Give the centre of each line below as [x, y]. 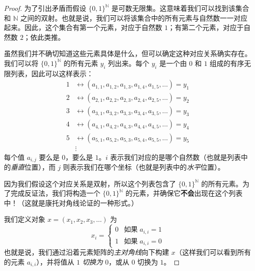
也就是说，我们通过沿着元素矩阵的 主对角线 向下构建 [86, 252]
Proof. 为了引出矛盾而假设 [45, 8]
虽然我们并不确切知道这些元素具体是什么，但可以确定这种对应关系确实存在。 [128, 53]
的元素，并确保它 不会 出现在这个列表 [184, 193]
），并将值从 [56, 262]
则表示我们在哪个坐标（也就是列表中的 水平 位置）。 [144, 167]
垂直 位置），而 [33, 167]
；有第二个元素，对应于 [206, 27]
